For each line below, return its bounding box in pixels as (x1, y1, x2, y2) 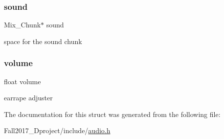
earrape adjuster (4, 93, 53, 103)
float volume (4, 76, 41, 86)
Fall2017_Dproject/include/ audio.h (4, 125, 111, 136)
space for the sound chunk (4, 36, 82, 46)
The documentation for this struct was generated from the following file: (4, 109, 221, 119)
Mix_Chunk (4, 20, 41, 30)
